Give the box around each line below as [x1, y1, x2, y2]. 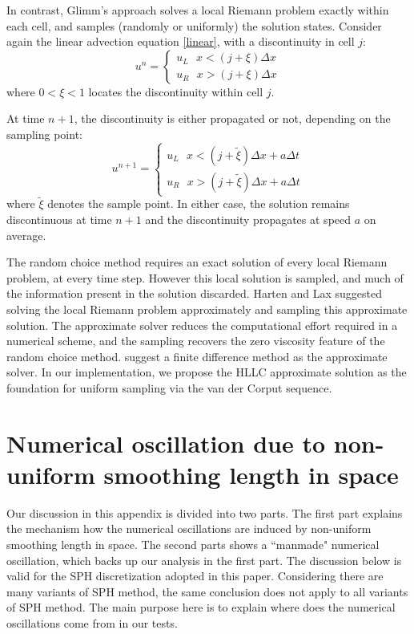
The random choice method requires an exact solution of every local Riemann [6, 254, 388, 270]
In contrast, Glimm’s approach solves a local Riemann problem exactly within [6, 2, 389, 18]
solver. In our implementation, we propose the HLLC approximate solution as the [6, 364, 407, 380]
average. [6, 226, 46, 243]
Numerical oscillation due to [6, 426, 326, 459]
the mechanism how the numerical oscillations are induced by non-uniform [6, 520, 372, 537]
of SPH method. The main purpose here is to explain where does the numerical [6, 599, 396, 616]
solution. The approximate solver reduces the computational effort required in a [6, 316, 398, 333]
